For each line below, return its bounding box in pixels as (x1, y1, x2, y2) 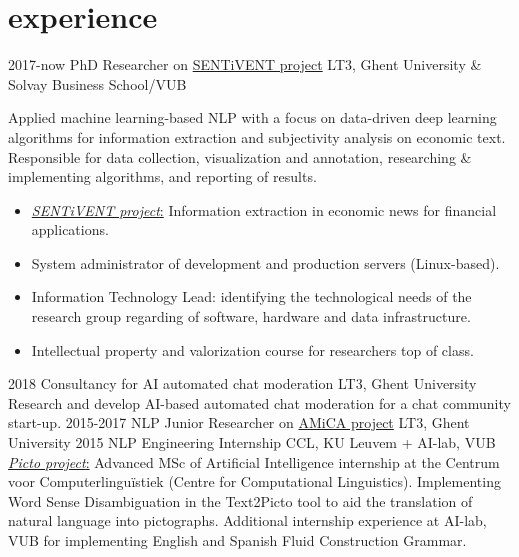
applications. (31, 219, 109, 240)
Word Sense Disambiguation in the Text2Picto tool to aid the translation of (8, 490, 473, 511)
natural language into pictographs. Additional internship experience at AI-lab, (8, 510, 487, 531)
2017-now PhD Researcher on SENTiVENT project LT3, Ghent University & (8, 54, 482, 75)
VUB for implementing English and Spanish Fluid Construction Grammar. (8, 530, 467, 550)
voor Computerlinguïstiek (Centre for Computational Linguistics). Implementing (8, 471, 501, 492)
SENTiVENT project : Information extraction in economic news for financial (31, 199, 497, 220)
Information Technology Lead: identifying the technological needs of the (31, 286, 472, 307)
